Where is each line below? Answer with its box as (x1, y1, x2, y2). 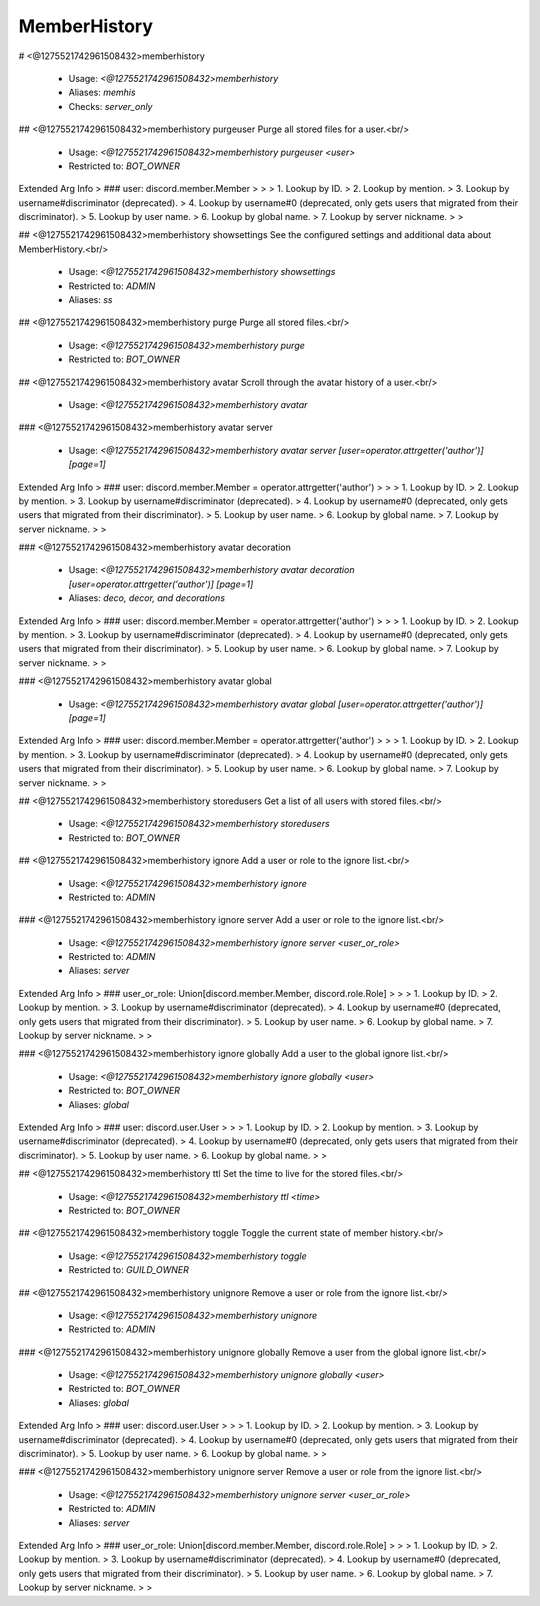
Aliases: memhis (68, 86, 136, 99)
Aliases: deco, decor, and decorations (68, 592, 225, 604)
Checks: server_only (68, 100, 153, 112)
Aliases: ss (68, 294, 113, 306)
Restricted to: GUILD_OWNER (68, 1264, 190, 1276)
